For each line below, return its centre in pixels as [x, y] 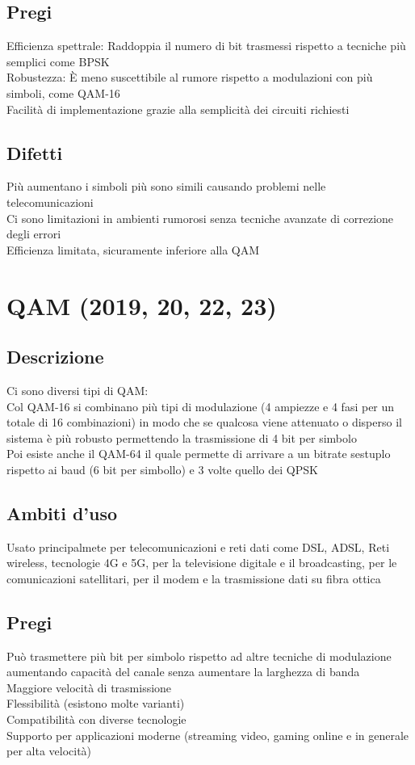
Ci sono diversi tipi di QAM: [78, 390]
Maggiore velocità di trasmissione [89, 687]
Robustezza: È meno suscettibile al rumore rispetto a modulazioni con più [190, 77]
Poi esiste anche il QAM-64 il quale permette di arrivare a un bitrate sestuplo [199, 454]
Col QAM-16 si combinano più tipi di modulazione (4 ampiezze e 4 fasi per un [201, 406]
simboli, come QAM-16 [63, 92]
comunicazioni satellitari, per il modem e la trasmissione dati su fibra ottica [194, 578]
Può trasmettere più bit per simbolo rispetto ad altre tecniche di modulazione [199, 656]
